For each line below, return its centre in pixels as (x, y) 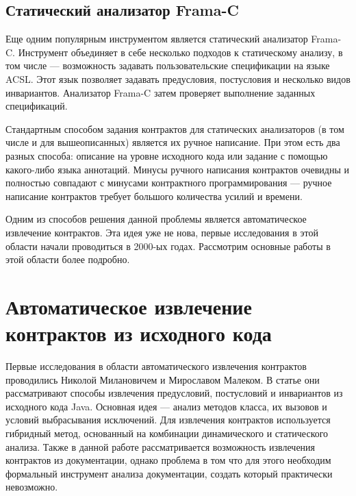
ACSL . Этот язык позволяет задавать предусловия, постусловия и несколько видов (178, 78)
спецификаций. (37, 106)
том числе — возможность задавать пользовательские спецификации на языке (168, 65)
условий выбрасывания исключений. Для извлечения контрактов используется (168, 420)
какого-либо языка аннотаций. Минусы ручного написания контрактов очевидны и (177, 169)
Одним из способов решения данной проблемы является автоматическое (156, 219)
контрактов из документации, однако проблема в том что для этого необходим (168, 460)
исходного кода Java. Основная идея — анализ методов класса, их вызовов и (166, 406)
